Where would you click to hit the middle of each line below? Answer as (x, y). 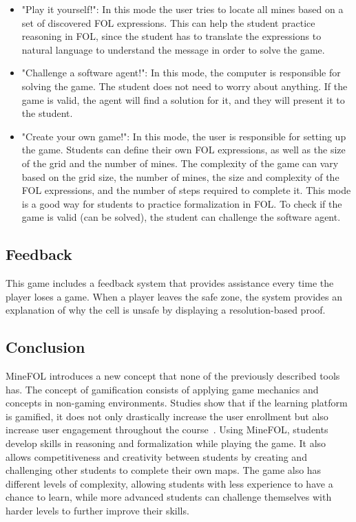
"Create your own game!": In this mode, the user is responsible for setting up (184, 136)
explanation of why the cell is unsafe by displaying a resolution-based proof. (166, 310)
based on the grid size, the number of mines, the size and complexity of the (180, 176)
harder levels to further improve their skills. (97, 511)
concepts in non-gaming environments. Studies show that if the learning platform (177, 403)
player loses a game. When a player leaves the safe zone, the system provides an (174, 296)
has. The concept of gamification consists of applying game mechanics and (162, 389)
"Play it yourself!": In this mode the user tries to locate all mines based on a (182, 9)
